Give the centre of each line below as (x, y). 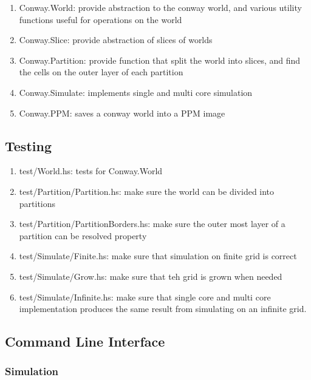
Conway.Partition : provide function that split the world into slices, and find (160, 60)
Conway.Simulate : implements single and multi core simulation (136, 92)
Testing (28, 145)
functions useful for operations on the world (101, 19)
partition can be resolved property (83, 235)
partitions (37, 203)
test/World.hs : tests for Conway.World (91, 171)
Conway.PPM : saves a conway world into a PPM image (122, 113)
